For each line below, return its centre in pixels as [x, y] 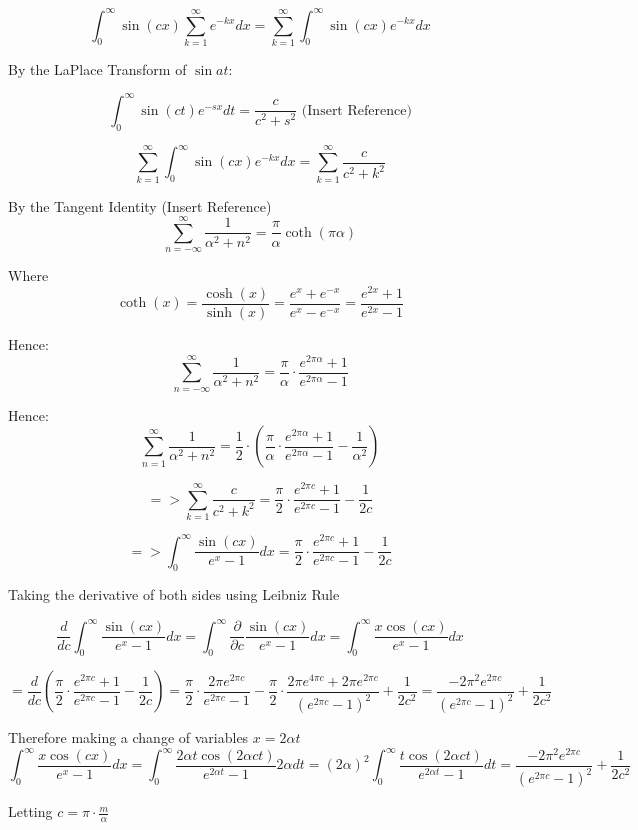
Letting [30, 811]
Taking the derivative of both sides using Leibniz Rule [174, 594]
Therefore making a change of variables [128, 737]
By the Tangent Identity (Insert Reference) [140, 205]
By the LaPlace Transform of [97, 68]
